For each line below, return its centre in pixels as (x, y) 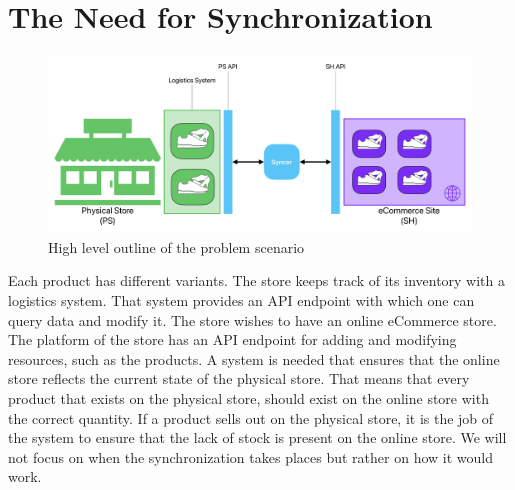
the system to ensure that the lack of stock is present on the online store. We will (257, 437)
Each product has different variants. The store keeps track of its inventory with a (257, 280)
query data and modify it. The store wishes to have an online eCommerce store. (252, 319)
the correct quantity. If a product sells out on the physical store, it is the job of (251, 417)
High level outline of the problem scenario (176, 246)
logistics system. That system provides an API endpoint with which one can (241, 299)
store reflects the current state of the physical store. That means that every (239, 378)
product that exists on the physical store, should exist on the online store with (248, 397)
